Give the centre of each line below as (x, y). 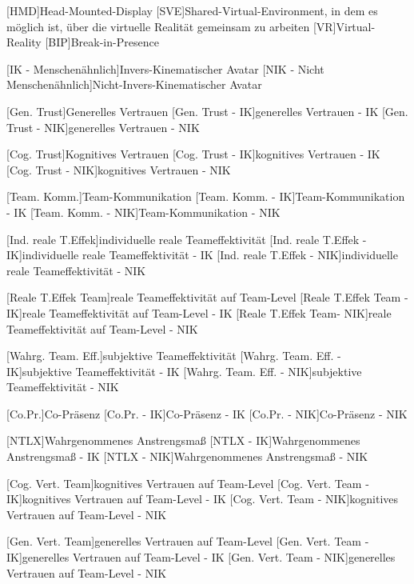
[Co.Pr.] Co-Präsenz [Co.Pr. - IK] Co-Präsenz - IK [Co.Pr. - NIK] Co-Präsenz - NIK (207, 413)
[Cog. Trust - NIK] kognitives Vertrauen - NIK (119, 169)
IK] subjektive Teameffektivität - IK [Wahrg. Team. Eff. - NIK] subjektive (184, 371)
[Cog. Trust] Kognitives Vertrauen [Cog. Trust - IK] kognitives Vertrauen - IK (193, 154)
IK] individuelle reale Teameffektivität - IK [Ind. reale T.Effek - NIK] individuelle (202, 255)
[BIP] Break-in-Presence (102, 42)
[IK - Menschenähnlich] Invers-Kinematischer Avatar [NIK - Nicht (165, 68)
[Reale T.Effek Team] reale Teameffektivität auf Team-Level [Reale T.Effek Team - (207, 297)
